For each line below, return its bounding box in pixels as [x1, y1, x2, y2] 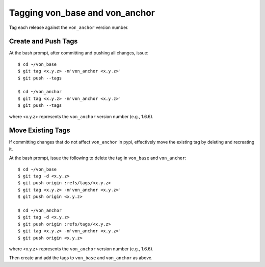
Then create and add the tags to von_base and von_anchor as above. [9, 255, 153, 261]
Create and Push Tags [9, 37, 78, 46]
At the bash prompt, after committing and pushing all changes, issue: [9, 50, 149, 56]
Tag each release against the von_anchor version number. [9, 24, 129, 30]
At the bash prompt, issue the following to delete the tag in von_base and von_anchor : [9, 155, 186, 161]
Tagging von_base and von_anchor [9, 7, 155, 18]
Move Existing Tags [9, 126, 71, 135]
